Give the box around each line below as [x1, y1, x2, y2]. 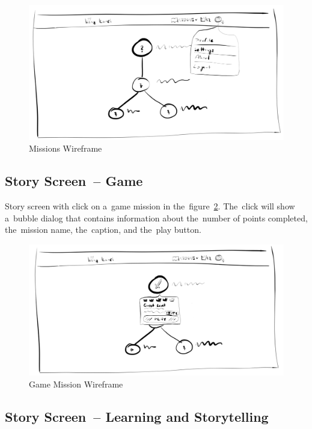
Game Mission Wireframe [29, 377, 123, 390]
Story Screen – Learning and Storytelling [5, 407, 269, 425]
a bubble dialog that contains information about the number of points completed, [5, 211, 308, 224]
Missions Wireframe [29, 142, 102, 155]
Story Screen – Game [5, 171, 143, 190]
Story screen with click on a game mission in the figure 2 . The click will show [5, 200, 295, 212]
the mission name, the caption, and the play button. [5, 223, 201, 236]
